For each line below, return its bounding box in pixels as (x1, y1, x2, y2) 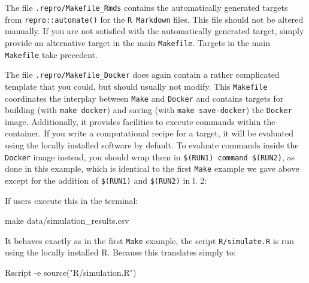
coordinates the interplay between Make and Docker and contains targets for (5, 92, 284, 104)
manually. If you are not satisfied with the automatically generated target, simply (5, 25, 304, 37)
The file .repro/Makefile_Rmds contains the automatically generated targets (5, 1, 288, 13)
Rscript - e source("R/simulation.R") (5, 266, 137, 279)
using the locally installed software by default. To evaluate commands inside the (5, 139, 299, 151)
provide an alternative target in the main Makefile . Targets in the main (5, 36, 270, 48)
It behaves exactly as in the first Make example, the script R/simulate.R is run (5, 234, 294, 247)
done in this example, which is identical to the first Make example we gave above (5, 162, 299, 175)
